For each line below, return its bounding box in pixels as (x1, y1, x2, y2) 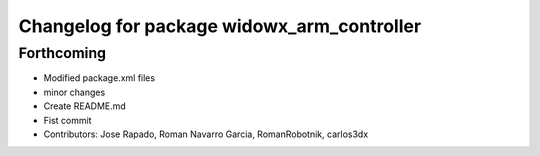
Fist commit (43, 114, 92, 126)
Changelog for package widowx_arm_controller (18, 15, 422, 37)
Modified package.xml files (43, 72, 155, 84)
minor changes (43, 86, 106, 98)
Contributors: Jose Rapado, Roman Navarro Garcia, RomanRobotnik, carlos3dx (43, 128, 369, 140)
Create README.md (43, 100, 127, 112)
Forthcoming (18, 44, 107, 62)
